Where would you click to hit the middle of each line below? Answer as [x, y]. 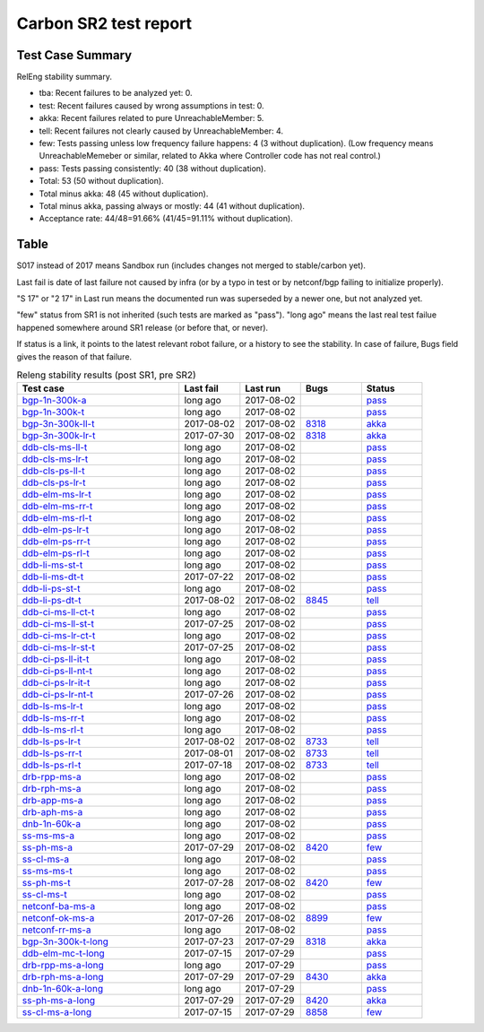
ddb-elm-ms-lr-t [56, 495]
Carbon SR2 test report [104, 23]
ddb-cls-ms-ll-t [55, 447]
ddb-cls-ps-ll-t [53, 471]
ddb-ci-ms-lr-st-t [59, 647]
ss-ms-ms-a [48, 836]
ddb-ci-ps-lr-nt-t [58, 695]
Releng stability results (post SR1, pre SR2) [106, 375]
